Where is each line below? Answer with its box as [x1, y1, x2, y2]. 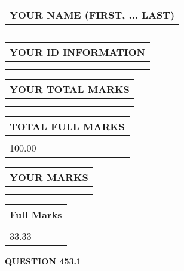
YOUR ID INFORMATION [10, 45, 145, 59]
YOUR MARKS [10, 170, 88, 184]
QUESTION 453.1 [5, 255, 82, 267]
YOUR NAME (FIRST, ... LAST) [10, 8, 175, 22]
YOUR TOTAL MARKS [10, 82, 130, 96]
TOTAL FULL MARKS [10, 119, 125, 133]
